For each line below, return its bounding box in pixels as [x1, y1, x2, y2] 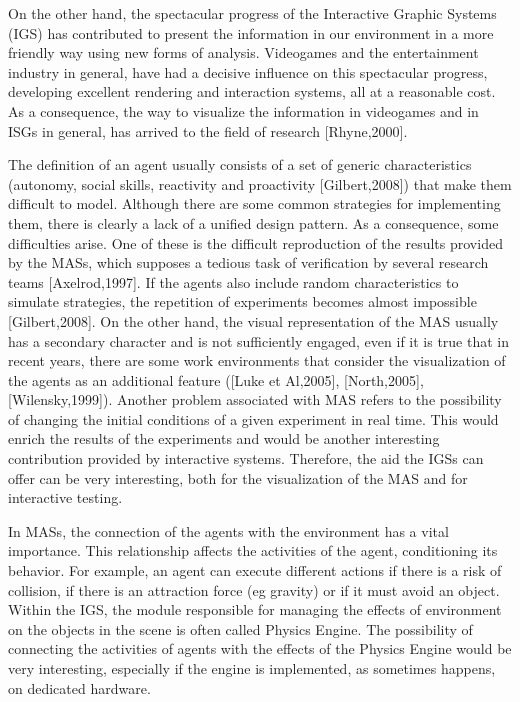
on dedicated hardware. [8, 677, 151, 698]
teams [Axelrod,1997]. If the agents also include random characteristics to [8, 271, 459, 292]
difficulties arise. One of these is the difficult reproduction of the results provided [8, 232, 503, 253]
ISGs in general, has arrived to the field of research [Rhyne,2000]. [8, 120, 408, 141]
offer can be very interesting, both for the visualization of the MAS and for [8, 467, 468, 488]
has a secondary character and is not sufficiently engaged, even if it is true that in [8, 330, 510, 351]
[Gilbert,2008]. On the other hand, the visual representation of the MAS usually [8, 310, 499, 331]
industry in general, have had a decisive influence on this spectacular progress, [8, 61, 488, 82]
